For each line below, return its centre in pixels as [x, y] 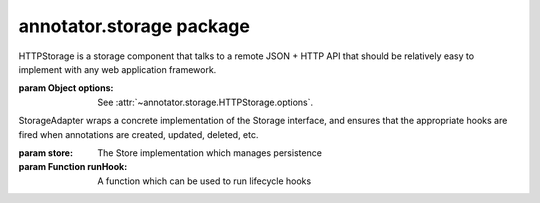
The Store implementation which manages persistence [209, 152]
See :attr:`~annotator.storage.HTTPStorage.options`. [205, 102]
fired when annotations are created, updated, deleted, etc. [138, 134]
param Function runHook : [73, 167]
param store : [46, 152]
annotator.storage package [134, 26]
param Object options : [66, 88]
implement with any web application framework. [117, 69]
